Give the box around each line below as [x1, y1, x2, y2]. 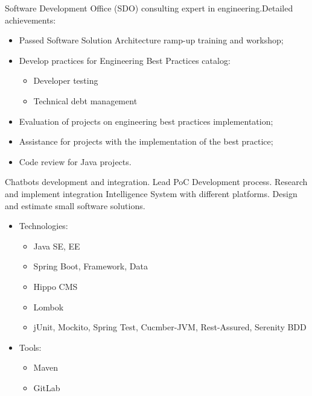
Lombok [33, 300, 64, 313]
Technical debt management [33, 94, 138, 107]
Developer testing [33, 74, 98, 87]
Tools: [19, 341, 42, 353]
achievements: [5, 13, 56, 26]
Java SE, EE [33, 239, 80, 252]
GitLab [33, 381, 60, 394]
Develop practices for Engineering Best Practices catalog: [19, 54, 231, 66]
